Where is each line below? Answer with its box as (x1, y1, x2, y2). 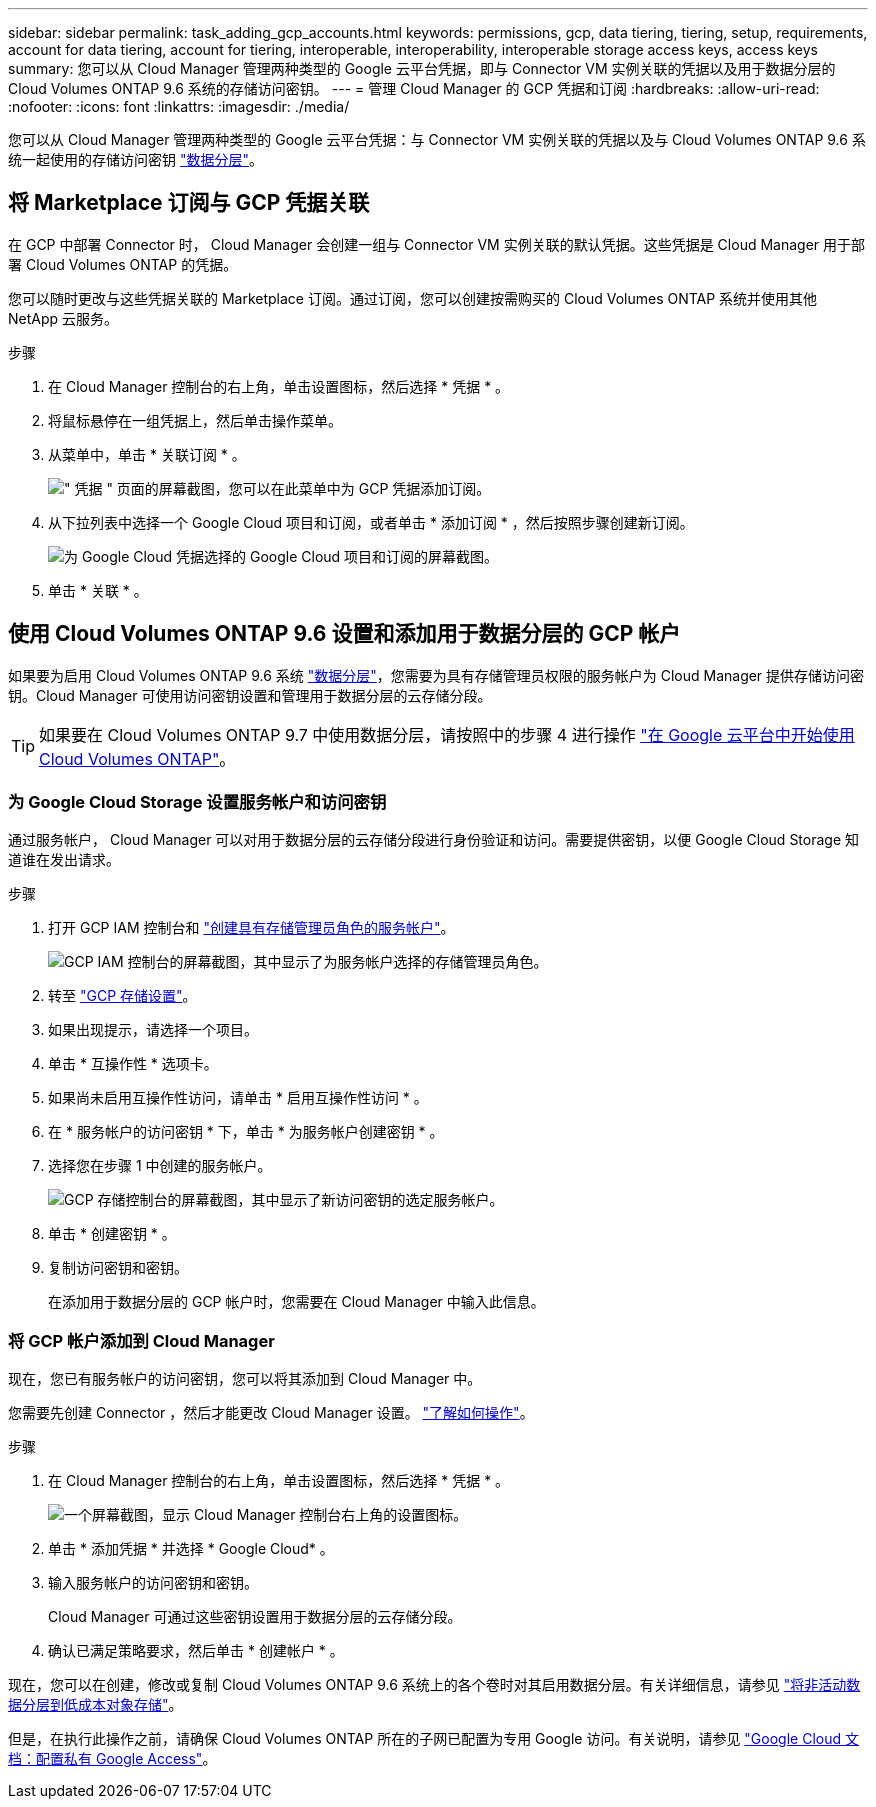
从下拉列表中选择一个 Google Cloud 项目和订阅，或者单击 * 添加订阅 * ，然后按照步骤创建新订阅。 (48, 513, 694, 531)
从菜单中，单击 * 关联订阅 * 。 (48, 445, 246, 463)
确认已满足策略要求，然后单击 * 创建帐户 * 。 (48, 1642, 344, 1660)
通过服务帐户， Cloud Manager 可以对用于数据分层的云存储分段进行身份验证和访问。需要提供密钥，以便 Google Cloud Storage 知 (8, 831, 860, 849)
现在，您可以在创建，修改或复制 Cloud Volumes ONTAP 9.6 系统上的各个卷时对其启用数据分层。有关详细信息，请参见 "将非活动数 (8, 1676, 861, 1694)
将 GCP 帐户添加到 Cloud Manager (8, 1330, 275, 1351)
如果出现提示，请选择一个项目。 (48, 1021, 258, 1039)
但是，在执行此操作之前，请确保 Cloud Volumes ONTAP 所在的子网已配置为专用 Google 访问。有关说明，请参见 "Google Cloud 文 (8, 1730, 859, 1748)
